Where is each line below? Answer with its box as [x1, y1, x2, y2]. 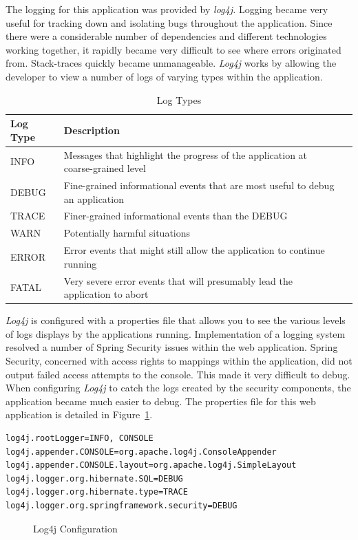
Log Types [156, 92, 202, 107]
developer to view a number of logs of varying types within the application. [6, 69, 323, 83]
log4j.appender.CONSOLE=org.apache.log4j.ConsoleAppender [6, 446, 277, 457]
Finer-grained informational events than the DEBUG [63, 208, 288, 223]
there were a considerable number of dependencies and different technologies [6, 29, 327, 43]
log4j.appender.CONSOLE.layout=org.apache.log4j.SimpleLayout [6, 460, 297, 471]
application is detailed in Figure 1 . [6, 407, 153, 422]
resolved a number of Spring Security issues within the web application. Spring [6, 340, 338, 354]
